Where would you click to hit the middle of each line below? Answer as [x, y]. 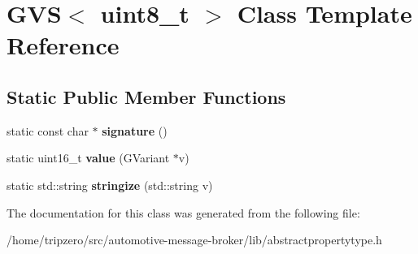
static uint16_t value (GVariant [88, 158]
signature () [135, 130]
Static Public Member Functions [146, 96]
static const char [48, 130]
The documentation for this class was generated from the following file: [183, 212]
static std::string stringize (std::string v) [110, 185]
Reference [63, 45]
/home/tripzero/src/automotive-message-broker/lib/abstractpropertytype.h [194, 240]
